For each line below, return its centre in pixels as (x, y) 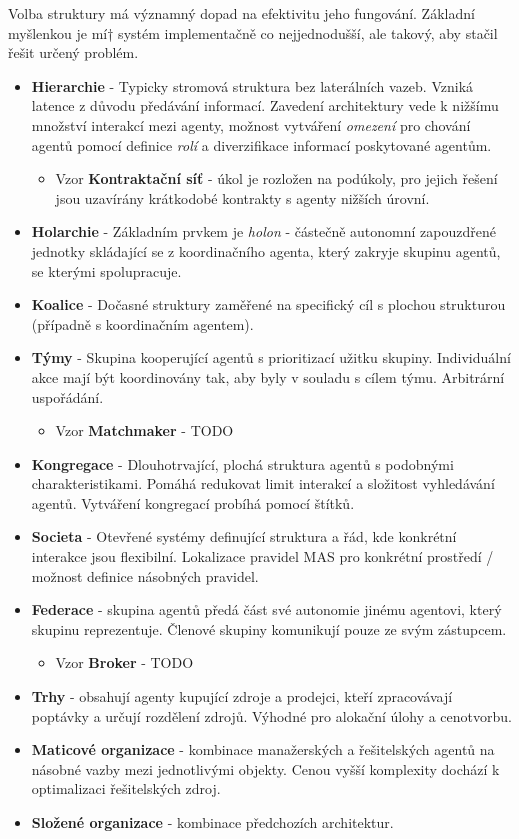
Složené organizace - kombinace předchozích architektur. (212, 822)
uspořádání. (67, 396)
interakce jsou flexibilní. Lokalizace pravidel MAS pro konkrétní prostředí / (262, 556)
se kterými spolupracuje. (106, 270)
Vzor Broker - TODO (124, 662)
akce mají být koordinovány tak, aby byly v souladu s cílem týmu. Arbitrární (268, 376)
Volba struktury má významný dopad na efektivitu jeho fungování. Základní (241, 13)
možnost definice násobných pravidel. (145, 575)
